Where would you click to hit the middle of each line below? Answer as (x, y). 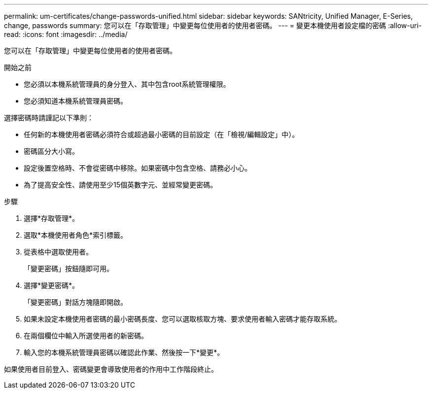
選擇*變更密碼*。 (52, 285)
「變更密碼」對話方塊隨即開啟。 (75, 302)
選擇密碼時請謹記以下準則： (49, 118)
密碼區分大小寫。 (51, 151)
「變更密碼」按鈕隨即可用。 (69, 268)
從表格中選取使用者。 (58, 252)
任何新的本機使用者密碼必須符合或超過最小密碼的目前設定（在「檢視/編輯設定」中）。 (162, 134)
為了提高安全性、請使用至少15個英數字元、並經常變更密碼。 (120, 185)
